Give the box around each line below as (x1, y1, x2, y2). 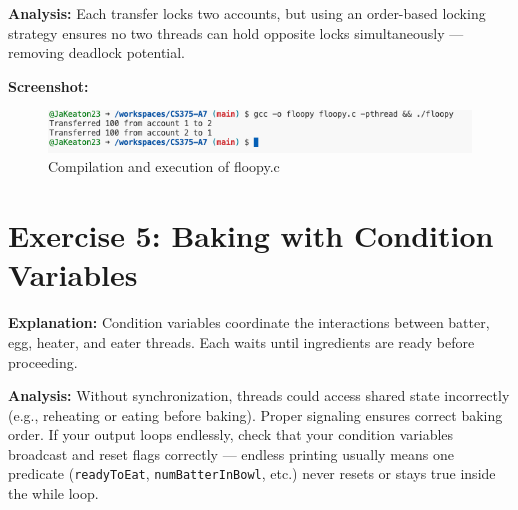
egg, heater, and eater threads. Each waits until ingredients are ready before (8, 331, 475, 352)
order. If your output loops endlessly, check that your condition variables (8, 424, 454, 445)
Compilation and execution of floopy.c (48, 156, 280, 177)
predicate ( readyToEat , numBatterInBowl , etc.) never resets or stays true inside (8, 463, 496, 484)
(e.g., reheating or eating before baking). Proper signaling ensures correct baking (8, 404, 503, 425)
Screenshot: (8, 75, 89, 96)
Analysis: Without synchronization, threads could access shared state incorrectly (8, 385, 510, 406)
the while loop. (8, 483, 99, 504)
